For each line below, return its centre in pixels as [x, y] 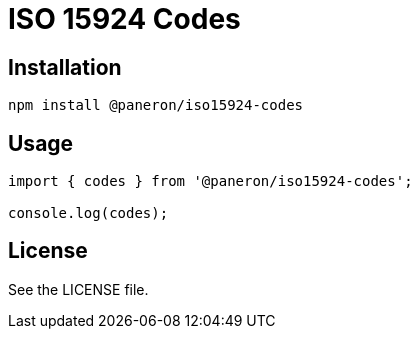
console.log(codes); [88, 213]
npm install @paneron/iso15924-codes [156, 105]
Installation [65, 67]
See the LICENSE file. [78, 289]
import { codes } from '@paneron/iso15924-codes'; [210, 181]
